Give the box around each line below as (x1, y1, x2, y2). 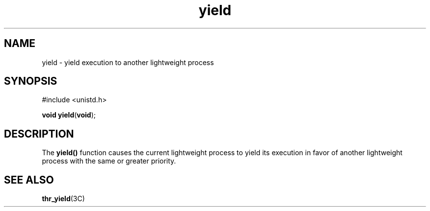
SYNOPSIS (4, 75, 57, 88)
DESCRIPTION (4, 127, 74, 140)
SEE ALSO (4, 173, 54, 186)
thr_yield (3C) (42, 194, 85, 203)
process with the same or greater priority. (42, 157, 176, 165)
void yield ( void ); (42, 111, 96, 119)
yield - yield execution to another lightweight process (42, 58, 214, 67)
